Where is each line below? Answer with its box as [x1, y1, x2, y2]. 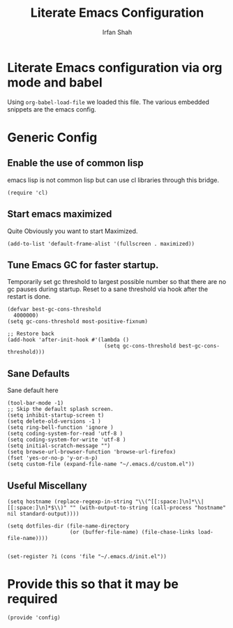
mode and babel [7, 75, 103, 90]
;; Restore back [7, 330, 54, 338]
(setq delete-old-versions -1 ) [7, 418, 101, 425]
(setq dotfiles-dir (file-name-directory [7, 522, 130, 530]
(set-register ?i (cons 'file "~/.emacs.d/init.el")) [7, 553, 167, 560]
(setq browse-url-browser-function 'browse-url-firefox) [7, 449, 176, 456]
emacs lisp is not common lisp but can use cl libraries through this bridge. [7, 176, 220, 184]
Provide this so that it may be [7, 576, 179, 592]
